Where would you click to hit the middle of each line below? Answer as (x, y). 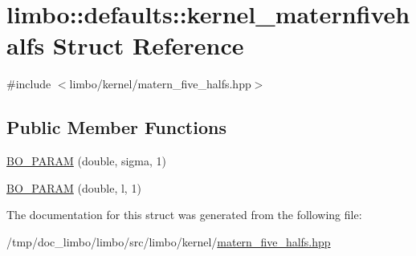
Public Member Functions (116, 127)
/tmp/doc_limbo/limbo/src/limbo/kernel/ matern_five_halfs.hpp (169, 241)
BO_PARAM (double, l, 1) (74, 187)
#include (29, 84)
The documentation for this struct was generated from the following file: (184, 215)
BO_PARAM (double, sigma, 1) (87, 161)
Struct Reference (148, 45)
